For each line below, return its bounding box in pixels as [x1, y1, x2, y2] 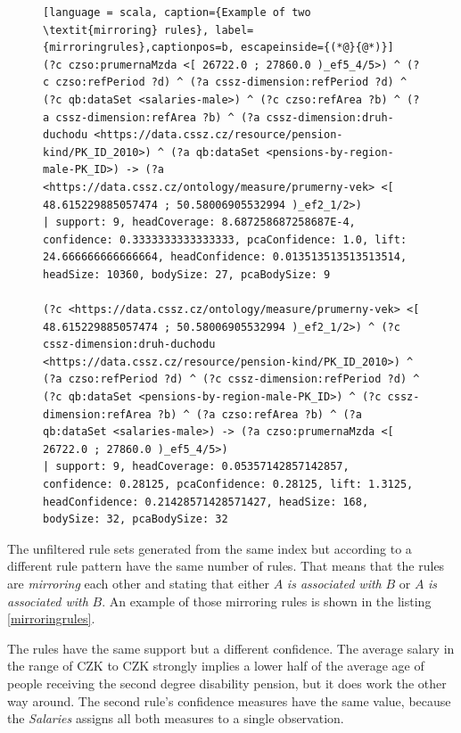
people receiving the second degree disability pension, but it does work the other [7, 673, 447, 692]
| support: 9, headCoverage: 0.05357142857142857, [43, 460, 350, 474]
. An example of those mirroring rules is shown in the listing [102, 591, 432, 610]
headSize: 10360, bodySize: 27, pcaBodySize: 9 [43, 268, 331, 281]
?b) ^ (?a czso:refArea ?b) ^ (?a [157, 408, 362, 421]
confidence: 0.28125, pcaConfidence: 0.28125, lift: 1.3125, [43, 478, 414, 491]
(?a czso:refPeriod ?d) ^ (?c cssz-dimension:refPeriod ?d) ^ [43, 373, 420, 386]
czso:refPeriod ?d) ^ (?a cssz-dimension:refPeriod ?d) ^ [55, 76, 407, 89]
